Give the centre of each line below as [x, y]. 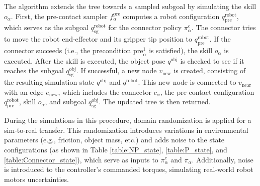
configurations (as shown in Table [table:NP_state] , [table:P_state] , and [116, 149]
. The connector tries [224, 27]
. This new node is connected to [187, 82]
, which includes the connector [105, 91]
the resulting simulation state [49, 82]
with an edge [24, 91]
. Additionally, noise [223, 159]
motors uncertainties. [36, 179]
